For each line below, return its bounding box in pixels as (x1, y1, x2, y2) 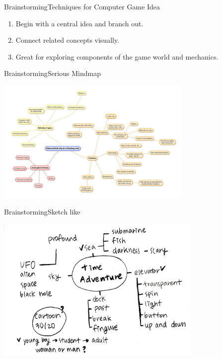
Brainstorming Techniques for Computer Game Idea (4, 1, 160, 11)
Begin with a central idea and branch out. (15, 18, 144, 28)
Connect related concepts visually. (15, 35, 120, 45)
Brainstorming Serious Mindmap (4, 68, 101, 78)
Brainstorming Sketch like (4, 207, 80, 217)
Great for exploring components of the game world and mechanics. (15, 51, 219, 62)
